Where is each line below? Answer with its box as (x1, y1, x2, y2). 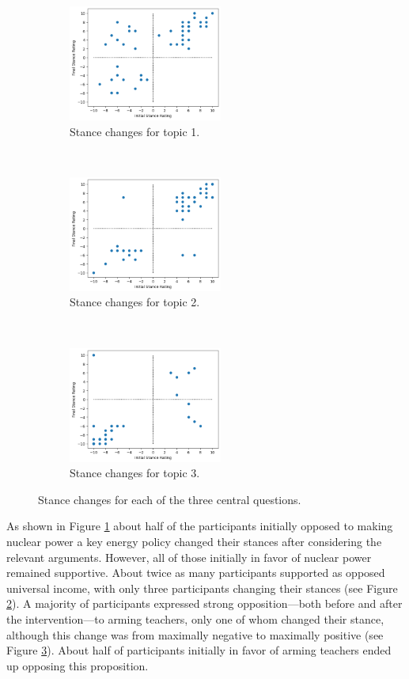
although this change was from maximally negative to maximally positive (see (6, 626, 384, 643)
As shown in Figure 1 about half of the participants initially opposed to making (6, 518, 393, 534)
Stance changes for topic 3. (70, 465, 200, 481)
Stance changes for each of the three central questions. (38, 491, 301, 507)
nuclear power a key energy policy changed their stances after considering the (6, 533, 382, 549)
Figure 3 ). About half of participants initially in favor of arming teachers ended (6, 642, 392, 658)
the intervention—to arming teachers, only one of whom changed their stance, (6, 610, 384, 627)
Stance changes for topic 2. (70, 294, 200, 310)
